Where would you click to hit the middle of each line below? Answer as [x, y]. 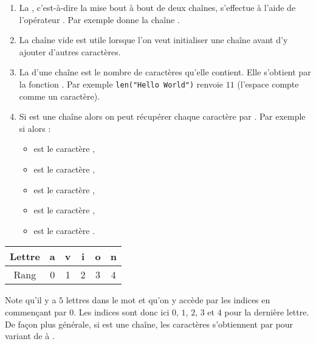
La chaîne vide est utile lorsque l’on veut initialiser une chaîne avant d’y [153, 40]
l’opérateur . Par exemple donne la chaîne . [99, 19]
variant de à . [30, 336]
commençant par [36, 311]
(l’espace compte [268, 84]
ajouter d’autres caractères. [70, 51]
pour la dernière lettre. [267, 311]
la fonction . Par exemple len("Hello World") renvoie [121, 84]
